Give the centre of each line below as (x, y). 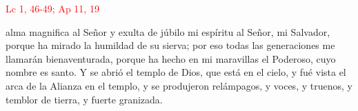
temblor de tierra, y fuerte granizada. (84, 99)
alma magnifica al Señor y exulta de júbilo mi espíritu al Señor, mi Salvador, (168, 31)
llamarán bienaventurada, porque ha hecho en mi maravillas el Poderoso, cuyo (171, 58)
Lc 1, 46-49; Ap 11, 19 (52, 8)
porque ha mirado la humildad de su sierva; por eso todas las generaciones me (170, 45)
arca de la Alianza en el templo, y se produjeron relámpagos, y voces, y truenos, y (179, 85)
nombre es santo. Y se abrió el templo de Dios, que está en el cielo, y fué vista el (176, 72)
